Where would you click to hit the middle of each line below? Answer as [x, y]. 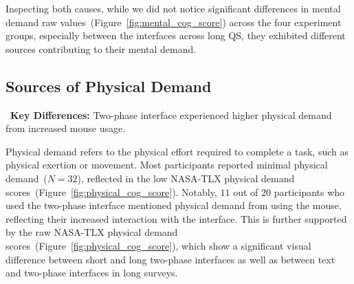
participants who [309, 192]
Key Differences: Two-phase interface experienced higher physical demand [171, 114]
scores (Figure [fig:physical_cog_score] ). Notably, [111, 192]
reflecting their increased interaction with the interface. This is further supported [176, 218]
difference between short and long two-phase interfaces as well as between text [170, 259]
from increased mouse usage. [66, 128]
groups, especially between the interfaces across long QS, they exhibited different [176, 35]
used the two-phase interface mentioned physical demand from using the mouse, [174, 205]
